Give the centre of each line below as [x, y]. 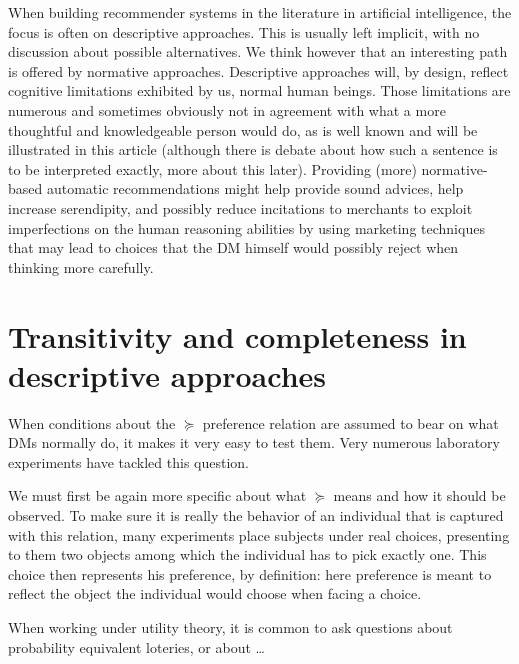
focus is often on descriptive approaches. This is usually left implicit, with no [244, 31]
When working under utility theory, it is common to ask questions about [230, 626]
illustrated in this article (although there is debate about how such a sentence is [253, 149]
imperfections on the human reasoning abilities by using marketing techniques [246, 227]
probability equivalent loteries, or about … [136, 646]
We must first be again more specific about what [157, 495]
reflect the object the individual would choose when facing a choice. [215, 593]
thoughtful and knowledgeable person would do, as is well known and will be [243, 129]
